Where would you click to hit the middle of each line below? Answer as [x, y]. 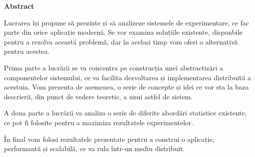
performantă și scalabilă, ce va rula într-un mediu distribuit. [94, 148]
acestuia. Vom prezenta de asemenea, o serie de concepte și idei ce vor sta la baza [127, 87]
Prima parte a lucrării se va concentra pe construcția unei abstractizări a [114, 67]
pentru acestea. [27, 51]
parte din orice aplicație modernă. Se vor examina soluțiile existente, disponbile [123, 32]
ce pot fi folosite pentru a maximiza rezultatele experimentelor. [99, 122]
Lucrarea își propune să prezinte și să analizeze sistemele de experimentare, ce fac [127, 22]
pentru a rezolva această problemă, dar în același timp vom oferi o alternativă [121, 41]
